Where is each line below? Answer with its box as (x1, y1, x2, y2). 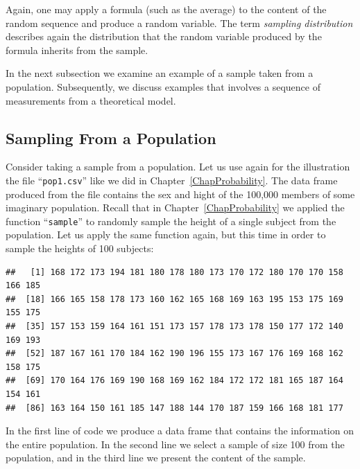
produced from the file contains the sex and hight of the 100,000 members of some (6, 186, 355, 201)
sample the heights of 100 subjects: (6, 241, 154, 256)
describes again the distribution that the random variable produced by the (6, 29, 322, 44)
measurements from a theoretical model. (6, 93, 176, 107)
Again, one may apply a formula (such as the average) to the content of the (6, 2, 327, 16)
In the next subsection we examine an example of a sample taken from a (6, 66, 314, 80)
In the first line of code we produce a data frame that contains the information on (6, 423, 354, 438)
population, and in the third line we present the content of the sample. (6, 450, 306, 465)
